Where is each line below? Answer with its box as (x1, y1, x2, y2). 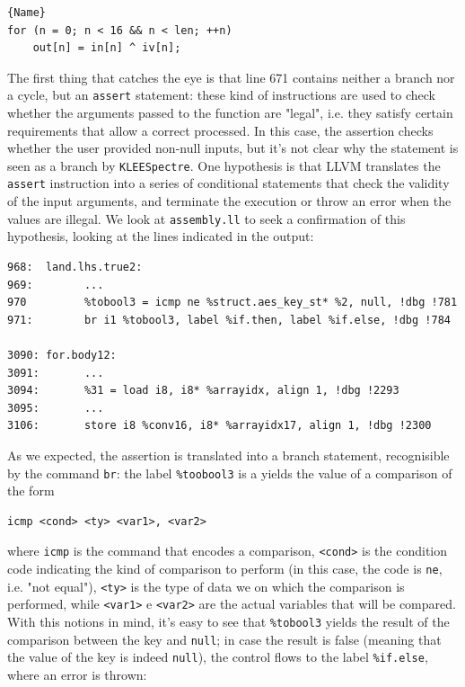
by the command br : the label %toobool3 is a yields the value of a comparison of (7, 463, 452, 482)
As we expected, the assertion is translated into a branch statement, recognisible (7, 445, 450, 464)
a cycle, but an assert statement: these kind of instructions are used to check (7, 85, 435, 104)
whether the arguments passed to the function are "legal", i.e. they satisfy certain (7, 103, 453, 122)
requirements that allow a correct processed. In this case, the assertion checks (7, 120, 434, 139)
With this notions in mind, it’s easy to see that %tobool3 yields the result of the (7, 611, 450, 630)
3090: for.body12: (7, 348, 117, 361)
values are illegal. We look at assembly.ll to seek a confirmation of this (7, 209, 406, 228)
